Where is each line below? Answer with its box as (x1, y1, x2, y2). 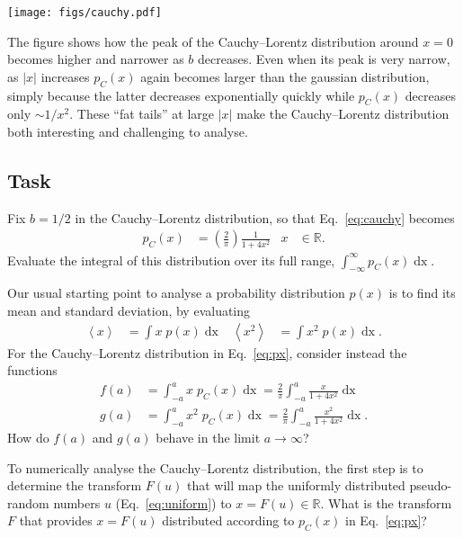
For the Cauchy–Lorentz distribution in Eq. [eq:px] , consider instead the (7, 343, 407, 362)
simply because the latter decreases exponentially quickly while (7, 85, 355, 104)
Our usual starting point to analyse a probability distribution (7, 283, 345, 302)
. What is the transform (320, 493, 452, 512)
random (7, 493, 49, 512)
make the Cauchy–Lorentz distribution (236, 104, 450, 123)
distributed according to (162, 511, 295, 530)
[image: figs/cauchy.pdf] (7, 6, 162, 19)
